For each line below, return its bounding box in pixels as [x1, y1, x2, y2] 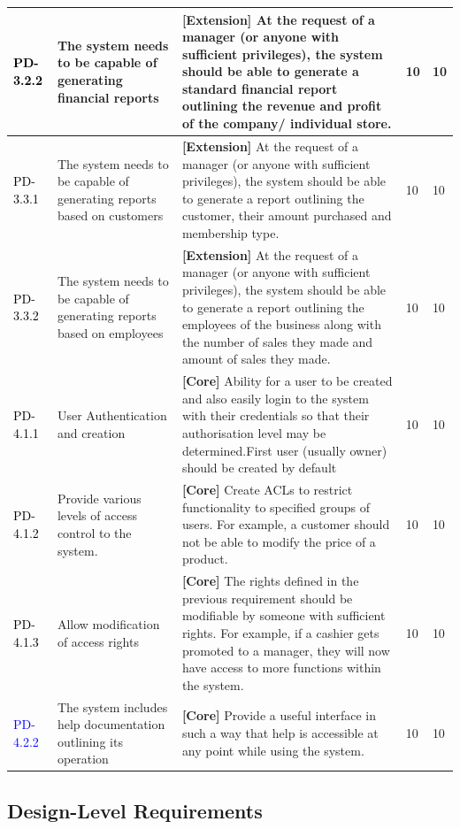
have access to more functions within [181, 658, 381, 677]
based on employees [57, 323, 164, 342]
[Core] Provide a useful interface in [181, 706, 377, 725]
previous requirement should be [181, 588, 353, 607]
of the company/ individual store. [181, 114, 392, 133]
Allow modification [57, 615, 160, 633]
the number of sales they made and [181, 332, 373, 350]
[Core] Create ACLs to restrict [181, 480, 353, 498]
